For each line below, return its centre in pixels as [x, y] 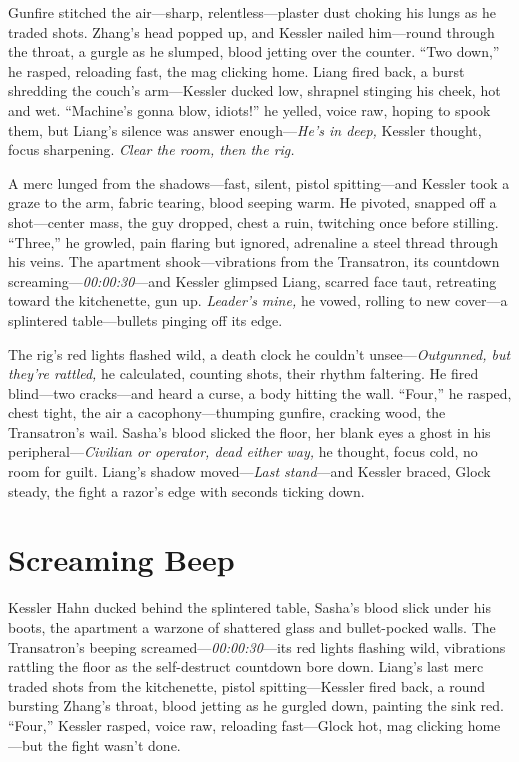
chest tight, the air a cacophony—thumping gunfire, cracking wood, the [227, 412]
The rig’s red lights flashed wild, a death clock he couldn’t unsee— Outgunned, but [259, 353]
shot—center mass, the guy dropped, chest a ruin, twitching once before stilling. [253, 221]
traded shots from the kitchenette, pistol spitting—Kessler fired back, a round [247, 685]
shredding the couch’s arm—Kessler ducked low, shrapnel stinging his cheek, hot [254, 90]
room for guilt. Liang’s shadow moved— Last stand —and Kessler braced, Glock [249, 471]
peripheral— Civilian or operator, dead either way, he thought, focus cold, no [243, 451]
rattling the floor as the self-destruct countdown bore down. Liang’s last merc [246, 666]
